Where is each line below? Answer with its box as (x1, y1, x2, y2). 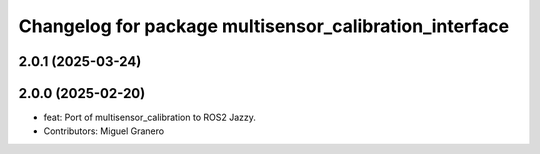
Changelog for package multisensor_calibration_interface (18, 15, 510, 37)
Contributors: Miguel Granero (43, 125, 165, 137)
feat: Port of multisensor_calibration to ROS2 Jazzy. (43, 111, 257, 124)
